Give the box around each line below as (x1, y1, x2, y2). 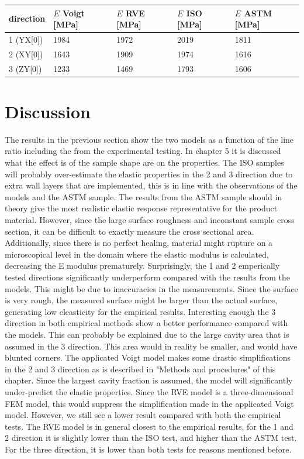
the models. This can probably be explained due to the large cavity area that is (5, 328, 289, 340)
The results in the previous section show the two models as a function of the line (5, 133, 294, 145)
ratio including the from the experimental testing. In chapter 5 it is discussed (5, 145, 281, 157)
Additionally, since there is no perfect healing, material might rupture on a (5, 237, 273, 249)
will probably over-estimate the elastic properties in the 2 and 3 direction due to (5, 167, 293, 180)
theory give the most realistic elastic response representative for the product (5, 202, 278, 214)
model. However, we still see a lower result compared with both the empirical (5, 409, 281, 421)
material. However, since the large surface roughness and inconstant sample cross (5, 214, 295, 225)
